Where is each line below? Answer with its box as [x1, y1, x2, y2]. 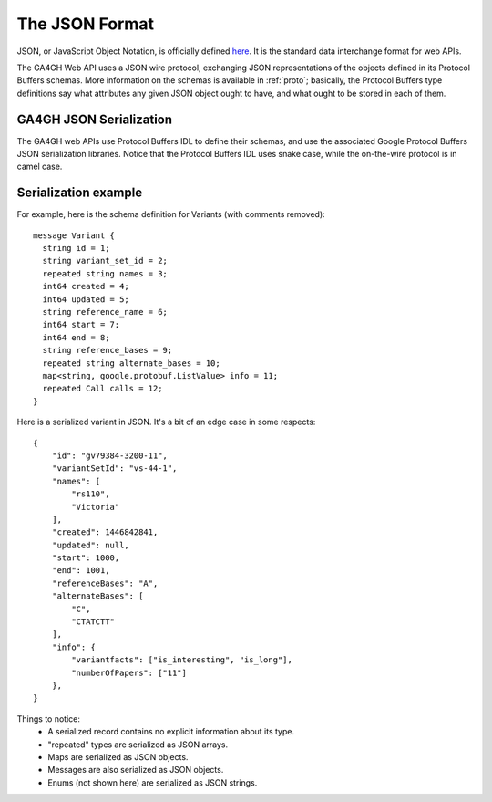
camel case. [16, 161, 63, 172]
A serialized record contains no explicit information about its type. [47, 726, 295, 737]
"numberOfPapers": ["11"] [71, 667, 187, 678]
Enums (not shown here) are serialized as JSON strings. [47, 776, 258, 788]
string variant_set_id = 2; [42, 255, 169, 266]
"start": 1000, [51, 553, 120, 563]
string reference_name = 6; [42, 307, 169, 318]
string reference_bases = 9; [42, 345, 173, 356]
